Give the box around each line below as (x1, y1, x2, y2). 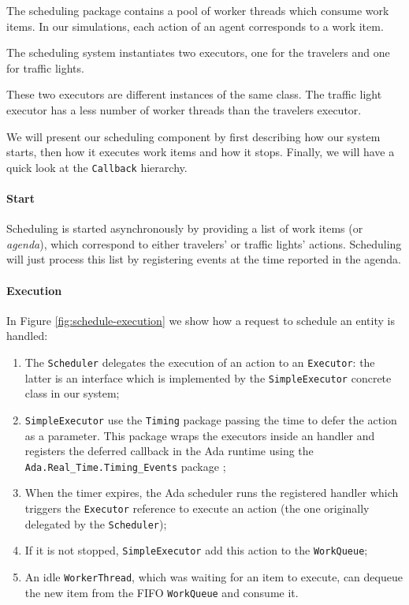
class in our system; (24, 385, 120, 401)
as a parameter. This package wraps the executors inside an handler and (24, 427, 375, 443)
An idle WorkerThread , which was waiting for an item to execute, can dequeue (24, 568, 403, 584)
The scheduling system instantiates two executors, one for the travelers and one (6, 44, 390, 61)
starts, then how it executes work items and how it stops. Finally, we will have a (6, 144, 395, 160)
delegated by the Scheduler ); (24, 515, 167, 532)
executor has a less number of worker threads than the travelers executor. (6, 101, 362, 118)
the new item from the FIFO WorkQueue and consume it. (24, 584, 299, 600)
